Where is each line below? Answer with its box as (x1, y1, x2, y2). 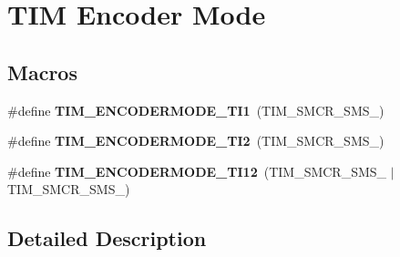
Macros (7, 57, 77, 86)
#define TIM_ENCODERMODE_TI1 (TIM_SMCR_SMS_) (7, 100, 385, 119)
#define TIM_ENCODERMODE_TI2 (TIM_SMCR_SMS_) (7, 131, 385, 150)
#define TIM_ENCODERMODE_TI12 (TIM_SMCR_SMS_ (7, 161, 387, 180)
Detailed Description (7, 224, 207, 252)
